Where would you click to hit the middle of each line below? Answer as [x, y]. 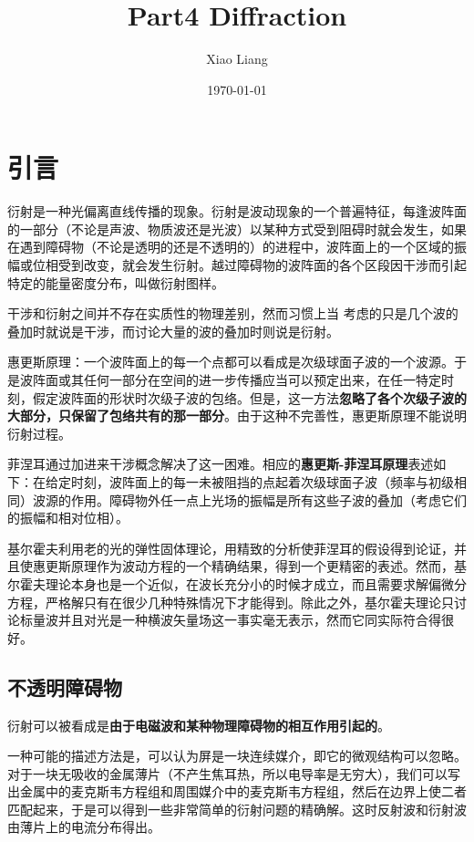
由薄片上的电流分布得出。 [84, 827]
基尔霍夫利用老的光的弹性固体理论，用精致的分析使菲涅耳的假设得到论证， [231, 548]
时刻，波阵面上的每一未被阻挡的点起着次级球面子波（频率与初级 [262, 481]
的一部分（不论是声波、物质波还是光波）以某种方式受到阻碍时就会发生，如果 [237, 229]
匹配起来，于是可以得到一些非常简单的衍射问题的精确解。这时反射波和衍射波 [237, 809]
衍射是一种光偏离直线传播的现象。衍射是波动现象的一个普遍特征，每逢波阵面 [237, 211]
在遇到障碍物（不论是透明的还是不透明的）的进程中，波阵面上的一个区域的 [231, 247]
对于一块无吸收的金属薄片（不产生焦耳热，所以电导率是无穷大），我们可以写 [234, 773]
